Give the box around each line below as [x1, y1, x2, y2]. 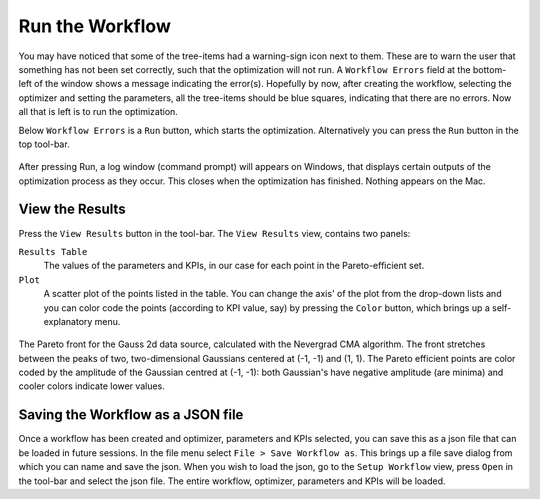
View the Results [18, 201, 126, 218]
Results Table [18, 246, 88, 257]
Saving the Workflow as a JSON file [18, 406, 244, 424]
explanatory [43, 315, 93, 327]
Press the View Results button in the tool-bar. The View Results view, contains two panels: [18, 227, 411, 239]
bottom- [472, 63, 507, 75]
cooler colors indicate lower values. [18, 380, 165, 392]
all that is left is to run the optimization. [18, 106, 179, 118]
